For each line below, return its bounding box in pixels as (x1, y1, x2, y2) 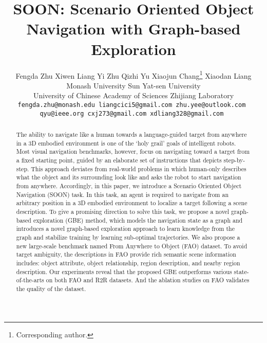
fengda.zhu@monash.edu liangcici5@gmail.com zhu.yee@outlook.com (17, 101, 246, 109)
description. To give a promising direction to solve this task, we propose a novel (16, 207, 230, 215)
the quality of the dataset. (16, 284, 86, 293)
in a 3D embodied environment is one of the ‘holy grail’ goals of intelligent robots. (16, 138, 236, 147)
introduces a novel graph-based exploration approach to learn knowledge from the (16, 224, 235, 233)
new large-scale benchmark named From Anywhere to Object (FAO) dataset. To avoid (16, 241, 247, 250)
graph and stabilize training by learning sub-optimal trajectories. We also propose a (16, 232, 240, 241)
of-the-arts (16, 276, 44, 284)
